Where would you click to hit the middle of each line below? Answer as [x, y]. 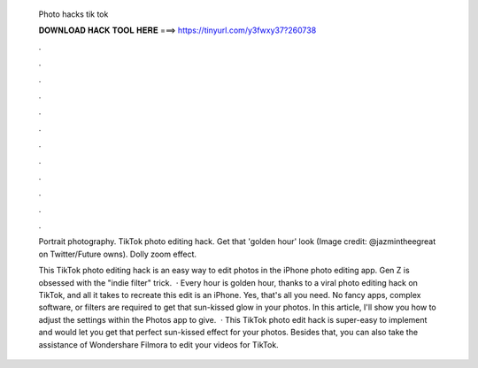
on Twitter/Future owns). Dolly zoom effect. [118, 254]
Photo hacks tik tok [73, 14]
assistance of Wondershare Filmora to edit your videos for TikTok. [158, 344]
